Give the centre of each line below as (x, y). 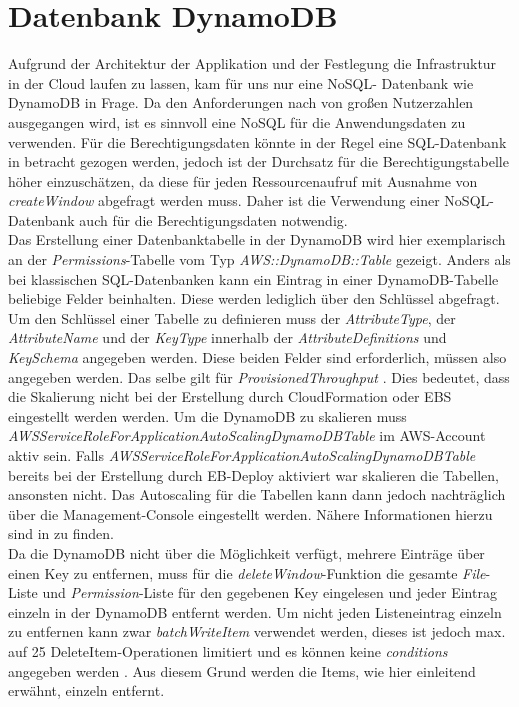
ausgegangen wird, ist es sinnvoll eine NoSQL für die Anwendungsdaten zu (237, 121)
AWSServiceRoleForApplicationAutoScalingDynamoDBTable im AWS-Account (247, 435)
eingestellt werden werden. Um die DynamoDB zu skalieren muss (207, 415)
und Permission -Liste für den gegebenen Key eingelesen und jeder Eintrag (269, 592)
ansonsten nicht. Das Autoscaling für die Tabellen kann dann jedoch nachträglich (257, 494)
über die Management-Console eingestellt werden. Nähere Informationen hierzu (250, 513)
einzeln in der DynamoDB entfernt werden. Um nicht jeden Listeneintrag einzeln (255, 611)
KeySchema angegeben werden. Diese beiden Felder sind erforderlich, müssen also (257, 357)
